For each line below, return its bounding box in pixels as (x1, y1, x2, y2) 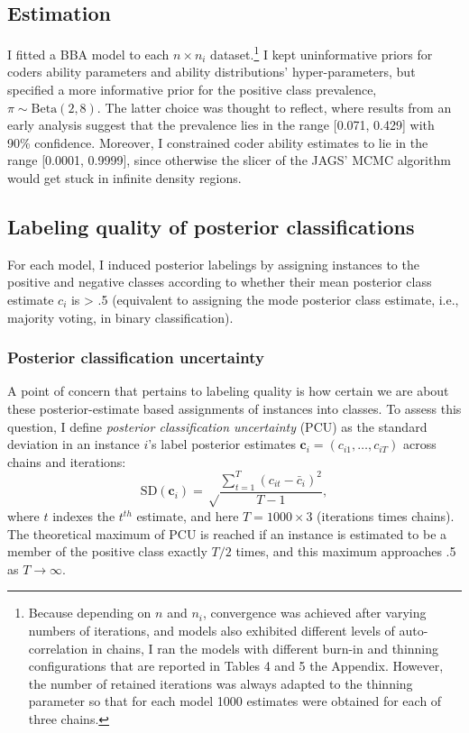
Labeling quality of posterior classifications (7, 213, 415, 240)
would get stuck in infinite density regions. (7, 169, 242, 188)
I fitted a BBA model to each (7, 44, 170, 63)
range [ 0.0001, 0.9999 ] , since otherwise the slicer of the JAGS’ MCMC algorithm (7, 151, 451, 170)
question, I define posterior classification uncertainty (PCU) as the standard (7, 417, 428, 435)
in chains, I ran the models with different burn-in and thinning (91, 638, 439, 657)
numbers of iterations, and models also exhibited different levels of (28, 621, 395, 640)
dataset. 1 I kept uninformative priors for (210, 42, 433, 63)
